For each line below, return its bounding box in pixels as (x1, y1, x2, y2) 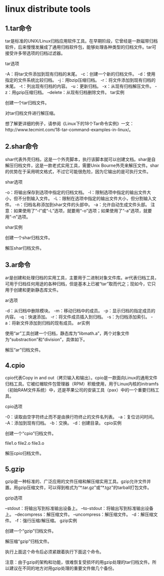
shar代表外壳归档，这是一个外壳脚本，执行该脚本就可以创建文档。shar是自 (5, 156, 156, 162)
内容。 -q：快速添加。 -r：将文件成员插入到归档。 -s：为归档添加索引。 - (5, 314, 153, 320)
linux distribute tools (5, 3, 91, 15)
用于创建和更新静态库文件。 (5, 287, 61, 293)
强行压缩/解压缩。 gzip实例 (23, 518, 77, 524)
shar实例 (5, 224, 23, 230)
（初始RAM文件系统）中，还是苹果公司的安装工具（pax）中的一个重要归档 (5, 387, 155, 393)
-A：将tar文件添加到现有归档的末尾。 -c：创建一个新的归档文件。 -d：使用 (5, 71, 156, 77)
